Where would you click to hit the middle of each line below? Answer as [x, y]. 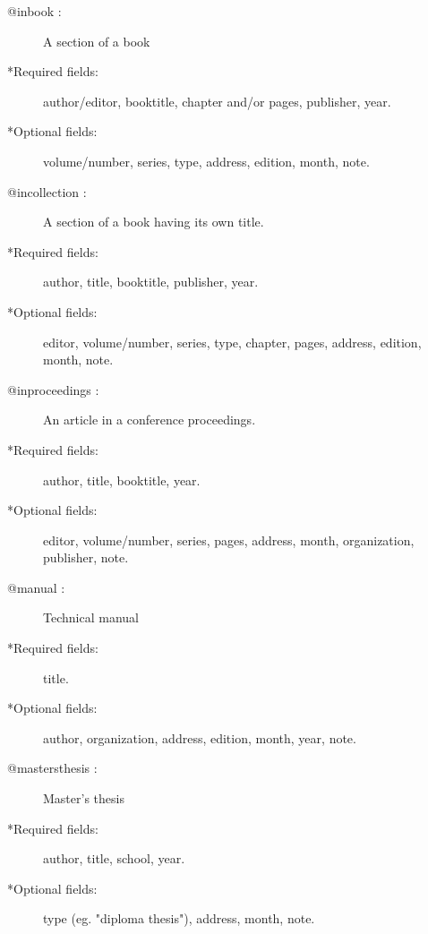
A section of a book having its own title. [154, 222]
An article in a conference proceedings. [150, 420]
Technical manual [91, 617]
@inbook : [34, 11]
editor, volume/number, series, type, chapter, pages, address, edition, [232, 342]
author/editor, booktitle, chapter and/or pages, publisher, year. [217, 101]
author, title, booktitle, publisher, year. [151, 282]
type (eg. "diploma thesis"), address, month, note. [179, 918]
